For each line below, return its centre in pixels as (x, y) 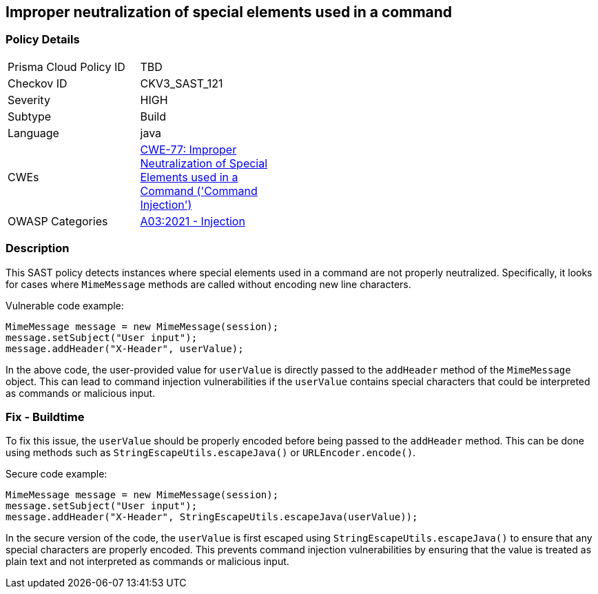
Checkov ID (38, 83)
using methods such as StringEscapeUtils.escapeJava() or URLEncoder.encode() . (211, 453)
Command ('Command (199, 191)
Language (33, 133)
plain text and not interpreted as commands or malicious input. (147, 562)
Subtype (30, 116)
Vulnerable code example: (65, 305)
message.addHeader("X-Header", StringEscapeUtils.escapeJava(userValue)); (212, 517)
